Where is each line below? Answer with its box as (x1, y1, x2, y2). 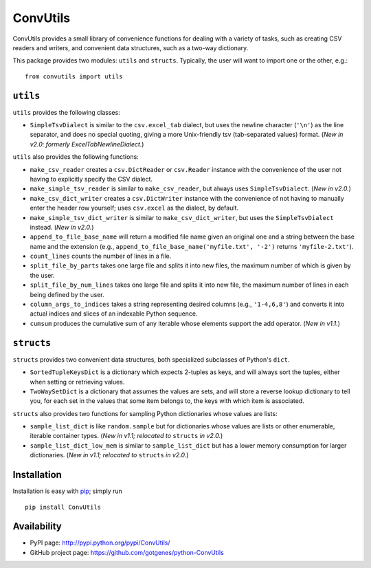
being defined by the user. (30, 290, 104, 298)
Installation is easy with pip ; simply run (12, 487, 123, 495)
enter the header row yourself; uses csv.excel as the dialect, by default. (30, 204, 239, 212)
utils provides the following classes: (12, 108, 120, 116)
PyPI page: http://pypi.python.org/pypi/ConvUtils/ (30, 538, 171, 547)
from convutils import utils (25, 72, 123, 80)
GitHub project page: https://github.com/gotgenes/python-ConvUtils (30, 548, 225, 556)
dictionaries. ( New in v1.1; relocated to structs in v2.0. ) (30, 451, 189, 459)
